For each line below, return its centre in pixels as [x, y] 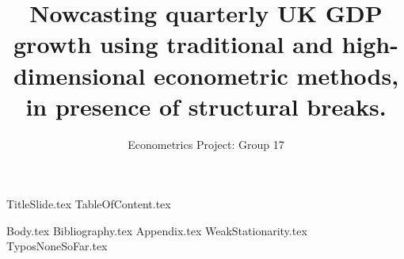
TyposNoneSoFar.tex [57, 246]
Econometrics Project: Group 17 [206, 144]
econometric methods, [276, 75]
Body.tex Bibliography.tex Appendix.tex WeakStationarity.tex [157, 230]
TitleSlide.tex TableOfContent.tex [89, 204]
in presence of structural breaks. [206, 106]
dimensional [79, 75]
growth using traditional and [173, 44]
